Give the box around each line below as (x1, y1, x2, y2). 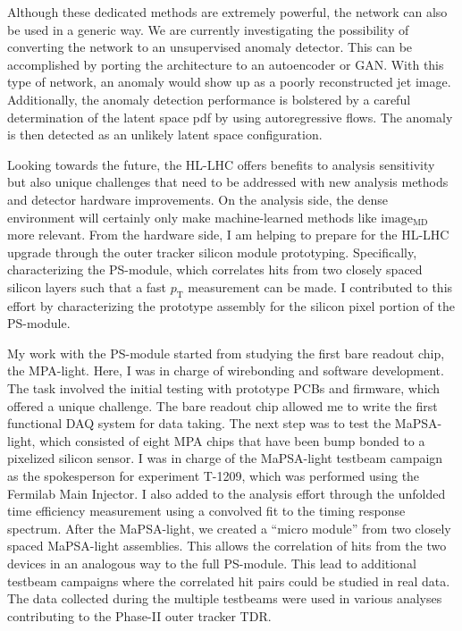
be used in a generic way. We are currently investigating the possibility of (7, 20, 409, 38)
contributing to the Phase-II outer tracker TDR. (7, 606, 272, 625)
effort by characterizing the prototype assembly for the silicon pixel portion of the (7, 296, 455, 315)
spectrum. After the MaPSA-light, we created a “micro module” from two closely (7, 518, 451, 537)
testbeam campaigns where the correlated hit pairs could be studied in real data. (7, 571, 450, 590)
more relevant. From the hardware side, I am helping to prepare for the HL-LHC (7, 225, 449, 244)
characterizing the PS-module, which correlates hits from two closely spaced (7, 260, 423, 279)
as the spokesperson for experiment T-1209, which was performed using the (7, 467, 420, 485)
